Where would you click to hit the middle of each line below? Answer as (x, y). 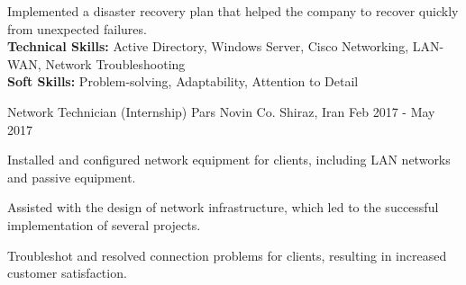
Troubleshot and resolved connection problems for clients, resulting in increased (227, 255)
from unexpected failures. (77, 28)
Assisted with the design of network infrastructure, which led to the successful (223, 207)
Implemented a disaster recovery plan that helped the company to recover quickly (233, 11)
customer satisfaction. (67, 273)
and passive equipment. (72, 177)
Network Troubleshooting (115, 63)
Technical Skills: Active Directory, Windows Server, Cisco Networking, (208, 46)
